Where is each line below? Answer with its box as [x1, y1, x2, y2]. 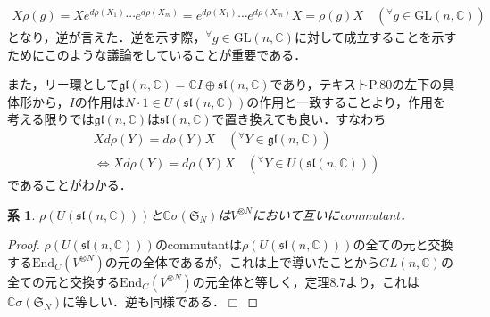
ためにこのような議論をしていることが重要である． [7, 45, 307, 63]
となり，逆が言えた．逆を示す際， [7, 28, 206, 46]
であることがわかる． [7, 175, 132, 194]
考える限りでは [7, 110, 95, 128]
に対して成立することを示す [294, 28, 457, 46]
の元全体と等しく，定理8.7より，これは [192, 272, 420, 290]
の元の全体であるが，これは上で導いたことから [104, 252, 379, 271]
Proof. [7, 235, 40, 254]
